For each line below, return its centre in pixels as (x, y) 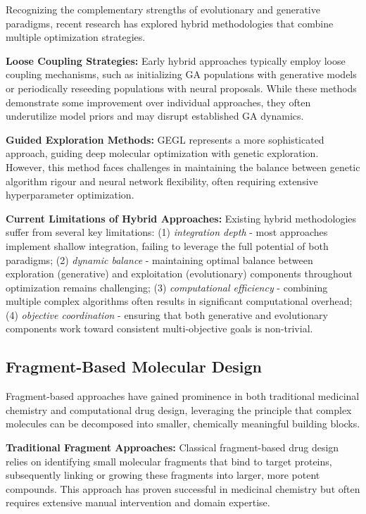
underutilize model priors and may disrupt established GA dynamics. (155, 116)
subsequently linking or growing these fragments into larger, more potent (163, 475)
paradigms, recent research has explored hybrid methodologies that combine (170, 23)
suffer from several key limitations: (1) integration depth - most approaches (167, 232)
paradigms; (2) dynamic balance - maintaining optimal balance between (159, 259)
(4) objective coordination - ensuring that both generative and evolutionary (167, 314)
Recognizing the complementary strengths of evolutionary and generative (163, 9)
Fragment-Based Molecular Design (134, 366)
